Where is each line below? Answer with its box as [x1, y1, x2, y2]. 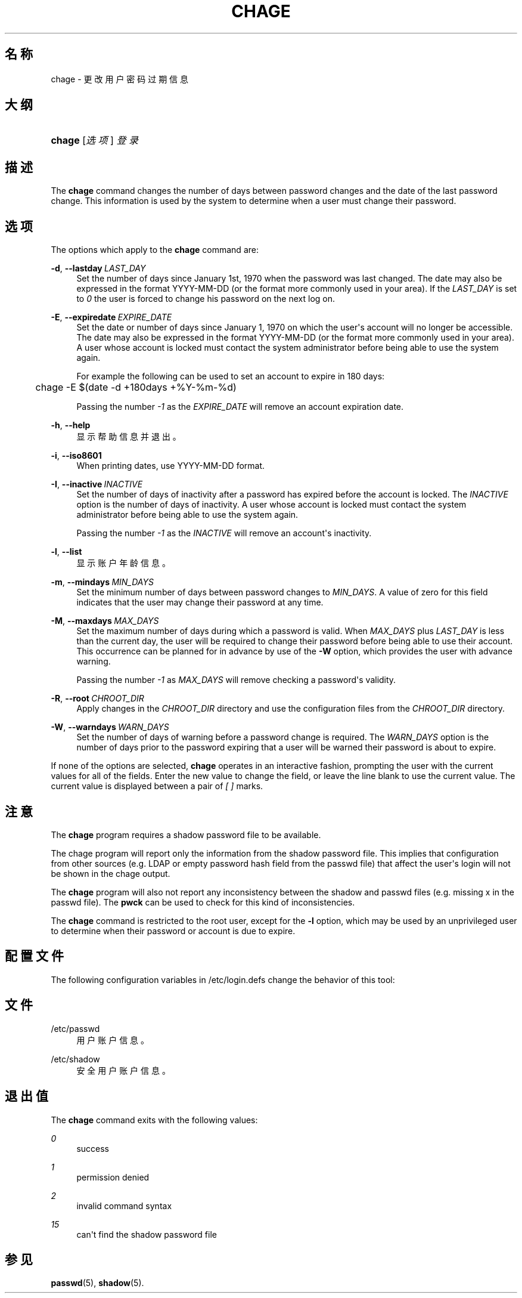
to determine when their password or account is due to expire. [51, 925, 296, 936]
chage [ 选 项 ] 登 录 [51, 134, 138, 147]
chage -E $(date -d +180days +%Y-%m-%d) [35, 381, 237, 394]
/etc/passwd [51, 1023, 100, 1034]
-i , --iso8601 [51, 450, 102, 461]
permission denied [76, 1172, 150, 1182]
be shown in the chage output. [51, 868, 170, 879]
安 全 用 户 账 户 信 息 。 [76, 1065, 170, 1076]
